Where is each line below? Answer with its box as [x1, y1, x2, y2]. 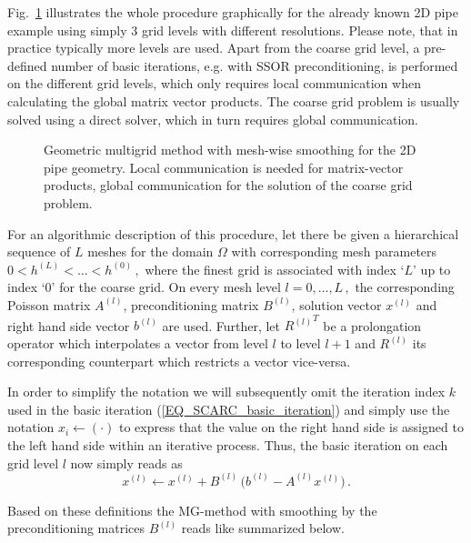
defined [7, 55, 47, 75]
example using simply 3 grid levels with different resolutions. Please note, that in [7, 20, 458, 39]
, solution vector [291, 295, 382, 314]
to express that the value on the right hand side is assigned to [118, 417, 464, 437]
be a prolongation [323, 316, 422, 335]
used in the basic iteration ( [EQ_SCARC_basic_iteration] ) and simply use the [7, 399, 450, 418]
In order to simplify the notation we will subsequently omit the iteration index [7, 382, 446, 401]
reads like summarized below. [181, 518, 345, 538]
